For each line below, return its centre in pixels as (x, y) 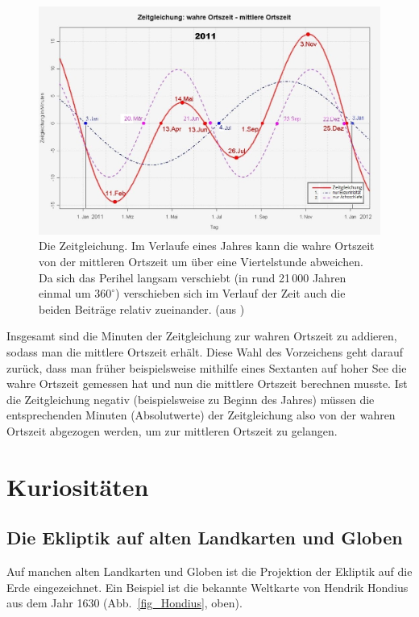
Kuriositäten (78, 486)
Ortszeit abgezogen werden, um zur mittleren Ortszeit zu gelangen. (172, 430)
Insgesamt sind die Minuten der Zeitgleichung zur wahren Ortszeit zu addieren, (202, 336)
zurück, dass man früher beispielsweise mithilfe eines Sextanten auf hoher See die (207, 367)
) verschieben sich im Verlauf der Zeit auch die (230, 293)
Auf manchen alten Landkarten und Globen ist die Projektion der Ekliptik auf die (209, 571)
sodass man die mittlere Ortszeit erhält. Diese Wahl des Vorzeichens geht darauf (205, 351)
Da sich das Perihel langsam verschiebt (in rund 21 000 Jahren (193, 277)
